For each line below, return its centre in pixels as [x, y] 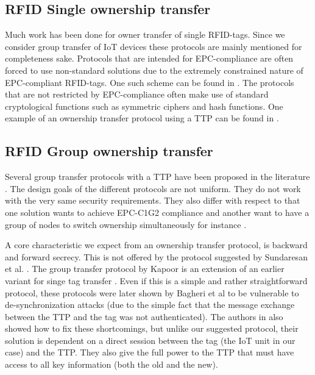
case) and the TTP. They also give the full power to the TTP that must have [150, 352]
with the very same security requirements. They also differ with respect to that [153, 200]
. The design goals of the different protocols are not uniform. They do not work [153, 188]
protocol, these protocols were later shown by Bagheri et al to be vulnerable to [152, 292]
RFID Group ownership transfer [109, 151]
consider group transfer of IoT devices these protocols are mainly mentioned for [154, 46]
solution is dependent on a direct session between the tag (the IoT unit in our [150, 340]
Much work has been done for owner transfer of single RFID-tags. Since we [145, 34]
